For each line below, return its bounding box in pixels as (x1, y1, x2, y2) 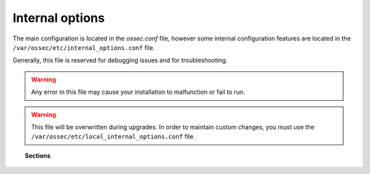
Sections (25, 151, 51, 160)
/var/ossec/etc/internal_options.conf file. (12, 43, 156, 51)
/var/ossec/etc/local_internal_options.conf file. (31, 132, 195, 140)
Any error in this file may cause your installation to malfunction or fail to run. (31, 88, 246, 96)
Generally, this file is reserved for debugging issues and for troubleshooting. (12, 56, 228, 64)
